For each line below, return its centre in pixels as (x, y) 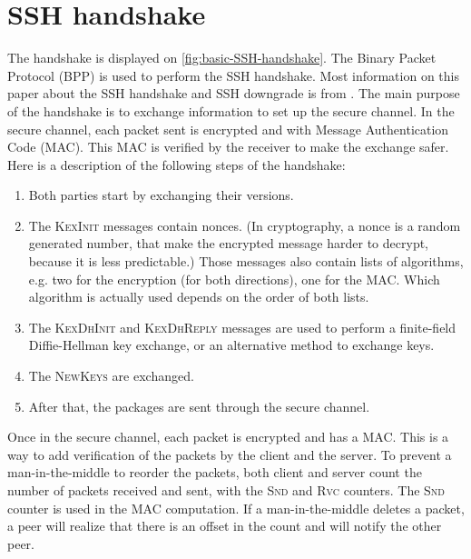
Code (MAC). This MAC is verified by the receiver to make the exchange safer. (228, 147)
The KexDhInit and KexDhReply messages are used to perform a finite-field (242, 327)
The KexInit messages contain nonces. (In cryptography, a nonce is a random (245, 225)
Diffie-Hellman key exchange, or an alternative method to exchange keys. (231, 345)
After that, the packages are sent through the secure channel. (199, 406)
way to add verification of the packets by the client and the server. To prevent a (230, 454)
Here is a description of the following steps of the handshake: (177, 164)
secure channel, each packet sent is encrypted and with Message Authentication (228, 129)
